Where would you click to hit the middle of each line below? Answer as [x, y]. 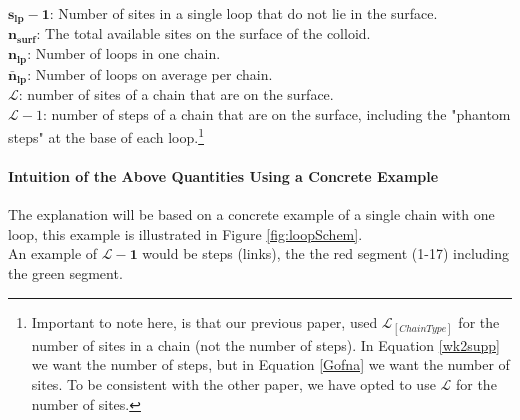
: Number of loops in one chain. [124, 53]
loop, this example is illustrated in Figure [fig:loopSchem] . [185, 233]
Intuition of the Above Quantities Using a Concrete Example [223, 175]
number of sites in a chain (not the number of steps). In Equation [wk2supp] [265, 344]
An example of [53, 253]
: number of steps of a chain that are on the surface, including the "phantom [276, 113]
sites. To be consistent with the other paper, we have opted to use [233, 383]
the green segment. [65, 272]
